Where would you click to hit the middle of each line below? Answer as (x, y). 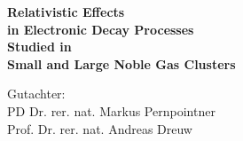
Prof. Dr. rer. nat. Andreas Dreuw (100, 128)
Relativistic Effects (66, 12)
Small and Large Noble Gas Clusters (121, 63)
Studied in (39, 47)
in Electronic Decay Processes (101, 29)
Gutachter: (36, 94)
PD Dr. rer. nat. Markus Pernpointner (111, 110)
